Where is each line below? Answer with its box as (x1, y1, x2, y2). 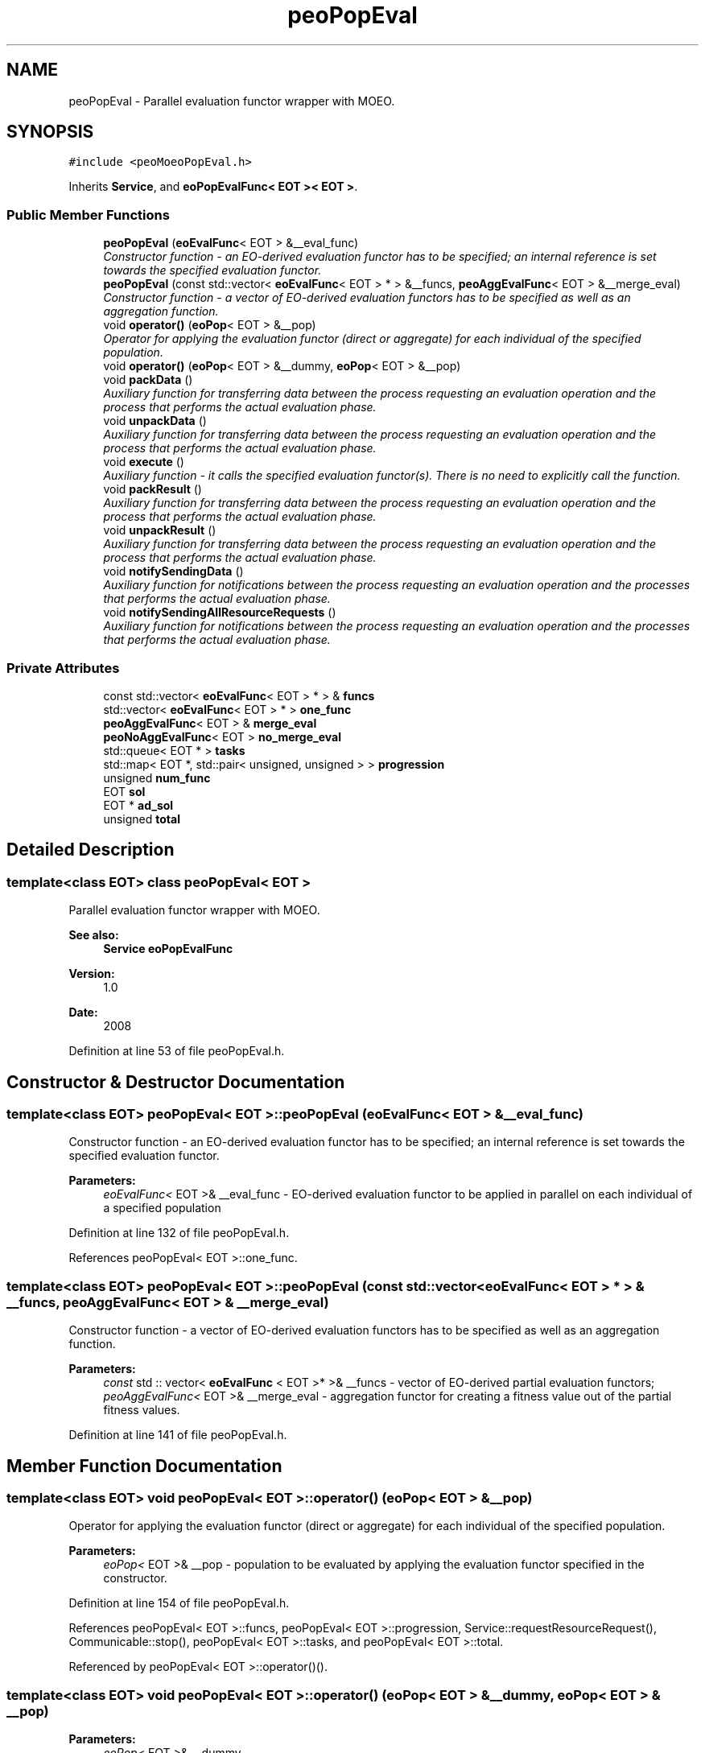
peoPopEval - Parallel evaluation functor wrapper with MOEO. (68, 93, 395, 108)
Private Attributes (6, 659, 120, 676)
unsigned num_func (103, 770, 211, 785)
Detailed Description (6, 839, 175, 860)
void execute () (103, 455, 184, 469)
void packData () (103, 373, 193, 387)
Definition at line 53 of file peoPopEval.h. (68, 1044, 285, 1058)
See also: (68, 928, 119, 942)
